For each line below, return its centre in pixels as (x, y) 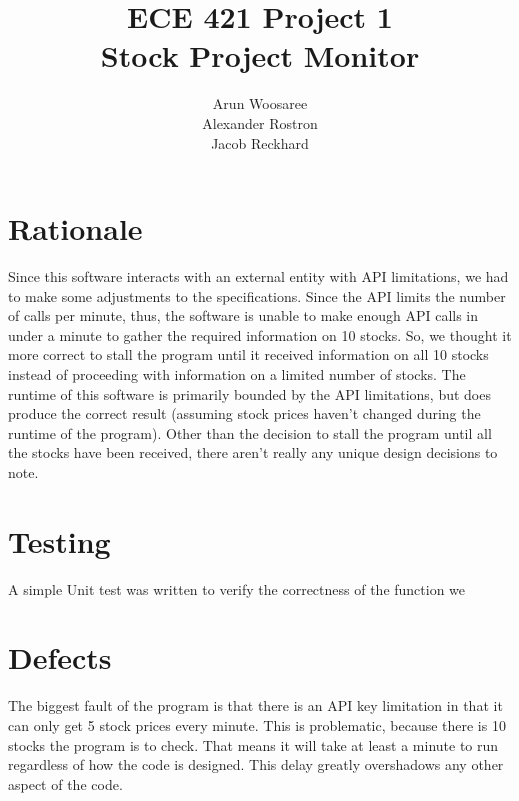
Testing (59, 540)
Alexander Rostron (260, 122)
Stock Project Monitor (260, 55)
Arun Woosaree (260, 103)
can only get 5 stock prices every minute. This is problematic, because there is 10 (257, 725)
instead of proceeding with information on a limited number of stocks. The (237, 374)
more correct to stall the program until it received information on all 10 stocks (248, 354)
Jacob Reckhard (260, 142)
